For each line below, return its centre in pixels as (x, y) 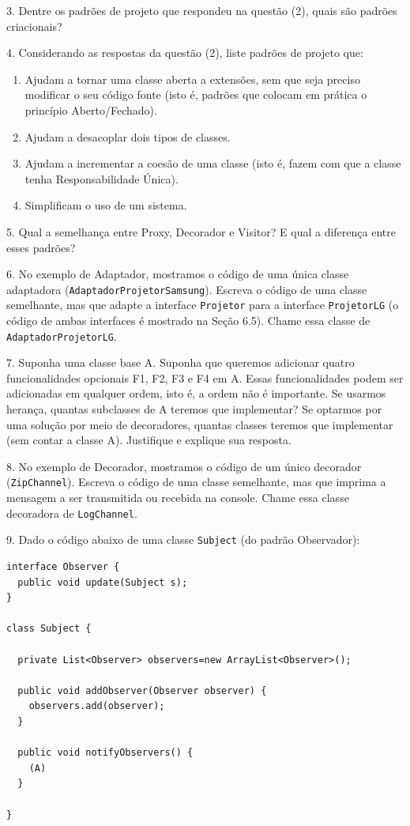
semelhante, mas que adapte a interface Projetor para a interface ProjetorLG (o (203, 305)
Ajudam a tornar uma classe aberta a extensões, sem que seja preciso (192, 79)
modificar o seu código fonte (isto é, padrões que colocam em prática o (196, 94)
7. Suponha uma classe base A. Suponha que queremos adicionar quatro (181, 362)
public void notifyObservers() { (105, 753)
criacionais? (34, 26)
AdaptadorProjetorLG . (62, 336)
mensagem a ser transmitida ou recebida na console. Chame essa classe (178, 498)
